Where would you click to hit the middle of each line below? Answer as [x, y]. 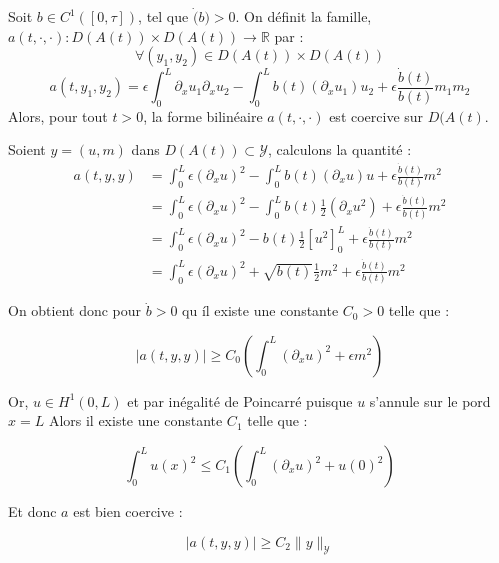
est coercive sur [376, 115]
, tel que [163, 16]
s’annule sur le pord [430, 400]
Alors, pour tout [58, 115]
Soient [27, 149]
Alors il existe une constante [135, 420]
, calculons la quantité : [339, 149]
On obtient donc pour [75, 310]
